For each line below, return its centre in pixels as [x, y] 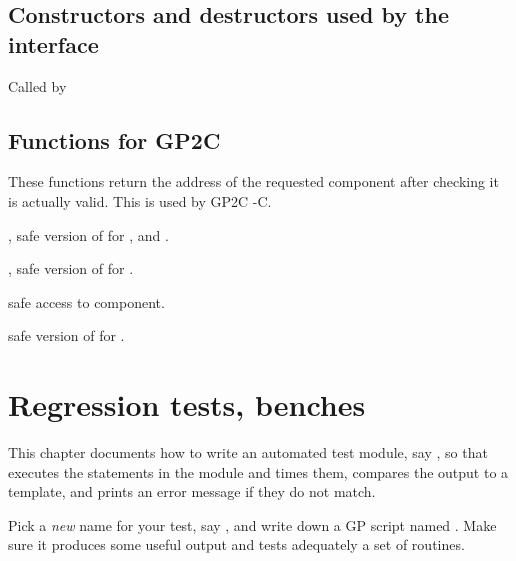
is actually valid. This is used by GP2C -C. [140, 200]
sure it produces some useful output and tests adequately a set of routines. [236, 544]
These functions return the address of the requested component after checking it [253, 181]
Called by [37, 85]
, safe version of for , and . [88, 234]
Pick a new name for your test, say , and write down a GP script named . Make [252, 524]
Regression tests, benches [187, 404]
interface [53, 43]
